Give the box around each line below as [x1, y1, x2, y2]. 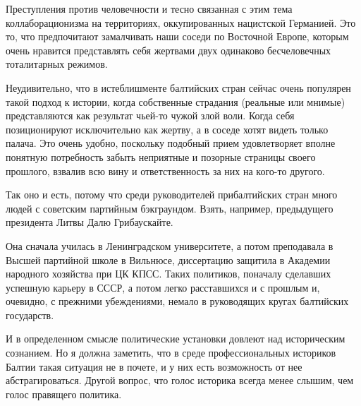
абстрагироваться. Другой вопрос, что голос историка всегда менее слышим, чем [6, 373, 354, 388]
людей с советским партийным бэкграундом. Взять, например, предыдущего [6, 201, 334, 215]
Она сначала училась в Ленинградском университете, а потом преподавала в [6, 238, 334, 253]
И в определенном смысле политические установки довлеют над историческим [6, 331, 345, 346]
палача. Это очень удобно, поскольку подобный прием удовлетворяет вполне [6, 136, 336, 150]
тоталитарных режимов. [6, 56, 108, 71]
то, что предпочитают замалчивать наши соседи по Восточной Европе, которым [6, 29, 349, 44]
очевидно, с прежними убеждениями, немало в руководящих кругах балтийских [6, 294, 349, 309]
